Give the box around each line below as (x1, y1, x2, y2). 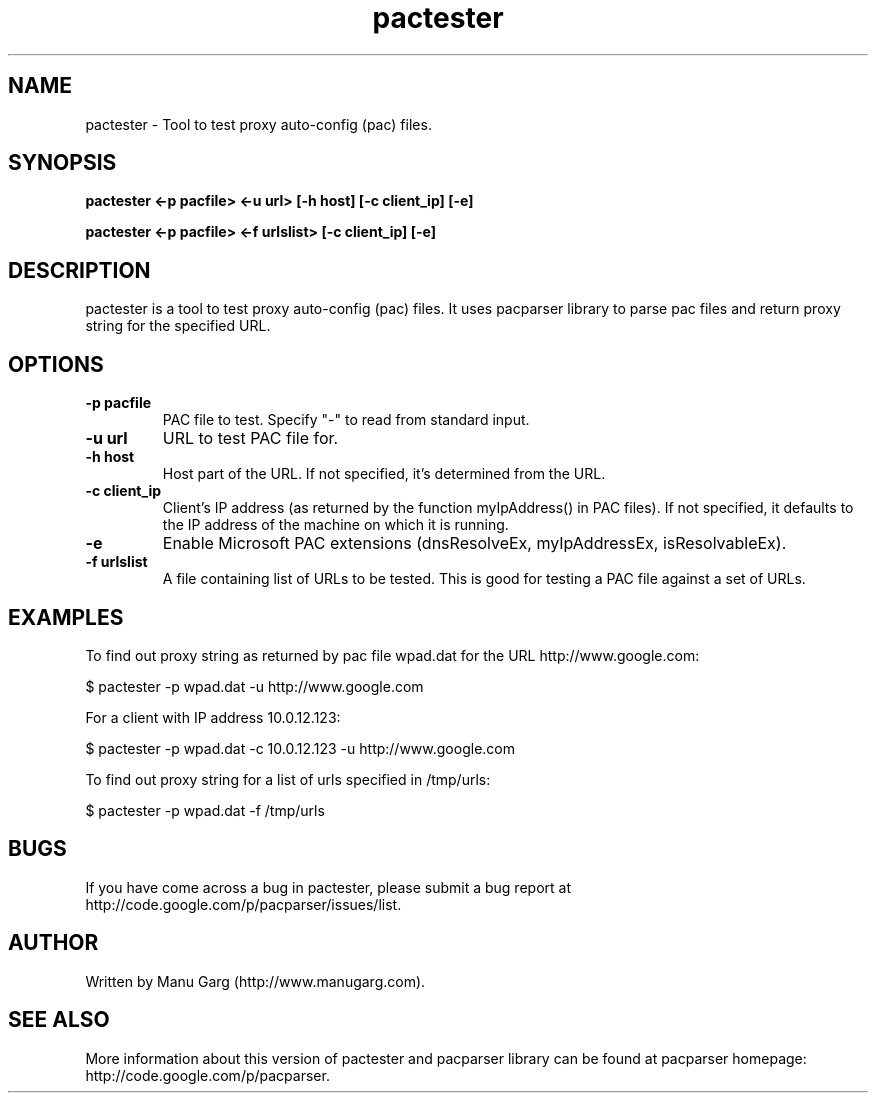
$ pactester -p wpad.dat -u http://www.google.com (85, 677, 424, 695)
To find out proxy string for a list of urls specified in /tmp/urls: (85, 770, 491, 788)
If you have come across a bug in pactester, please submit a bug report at (85, 878, 571, 896)
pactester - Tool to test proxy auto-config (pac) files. (85, 115, 432, 133)
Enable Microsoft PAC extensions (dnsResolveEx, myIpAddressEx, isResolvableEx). (162, 533, 787, 554)
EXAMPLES (8, 604, 124, 630)
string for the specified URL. (85, 317, 271, 335)
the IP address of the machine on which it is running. (162, 516, 509, 534)
